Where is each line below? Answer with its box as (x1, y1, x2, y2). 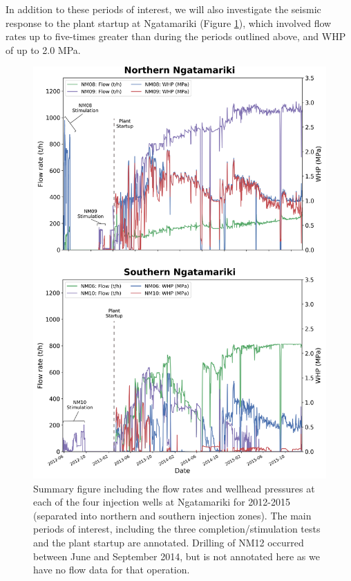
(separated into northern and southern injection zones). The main (33, 508, 312, 522)
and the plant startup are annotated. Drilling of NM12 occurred (33, 535, 304, 549)
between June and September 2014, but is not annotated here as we (33, 548, 320, 563)
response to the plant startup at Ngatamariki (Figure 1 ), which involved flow (6, 15, 332, 30)
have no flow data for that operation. (33, 562, 190, 577)
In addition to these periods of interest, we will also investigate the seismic (6, 2, 321, 16)
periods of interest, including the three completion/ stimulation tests (33, 522, 321, 536)
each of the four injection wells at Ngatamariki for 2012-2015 (33, 495, 290, 509)
